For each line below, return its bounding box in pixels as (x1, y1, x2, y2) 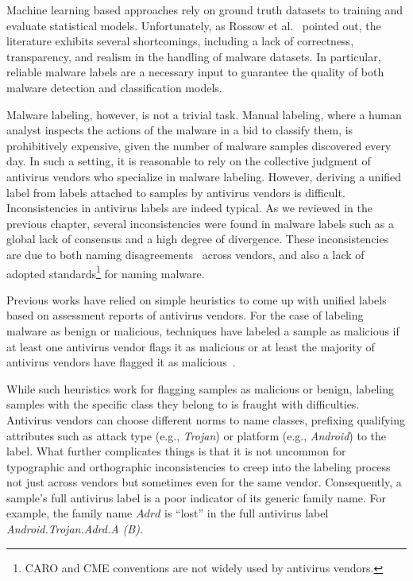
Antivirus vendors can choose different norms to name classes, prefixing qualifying (6, 411, 406, 428)
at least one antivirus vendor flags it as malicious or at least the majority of (6, 338, 375, 354)
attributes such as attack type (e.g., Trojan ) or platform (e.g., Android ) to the (6, 427, 386, 443)
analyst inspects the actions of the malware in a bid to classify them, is (6, 122, 353, 138)
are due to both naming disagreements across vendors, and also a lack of (6, 246, 365, 262)
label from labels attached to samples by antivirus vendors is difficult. (6, 184, 345, 200)
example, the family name (6, 505, 133, 521)
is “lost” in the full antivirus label (164, 505, 329, 521)
